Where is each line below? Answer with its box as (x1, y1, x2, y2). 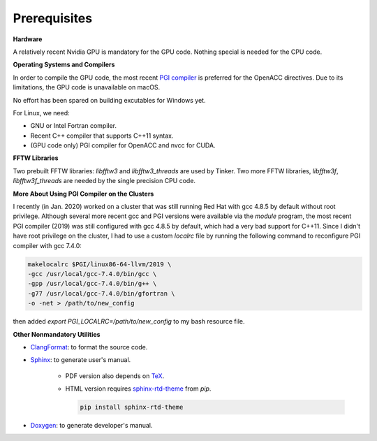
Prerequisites (13, 10, 93, 26)
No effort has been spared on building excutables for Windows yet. (13, 96, 206, 104)
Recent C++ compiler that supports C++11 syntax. (30, 131, 174, 140)
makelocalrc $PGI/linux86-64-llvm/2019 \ (27, 260, 172, 268)
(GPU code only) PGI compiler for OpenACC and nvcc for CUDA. (30, 141, 216, 150)
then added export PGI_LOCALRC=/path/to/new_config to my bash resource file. (13, 317, 245, 326)
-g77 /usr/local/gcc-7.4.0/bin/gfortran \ (27, 289, 175, 297)
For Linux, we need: (13, 108, 70, 117)
